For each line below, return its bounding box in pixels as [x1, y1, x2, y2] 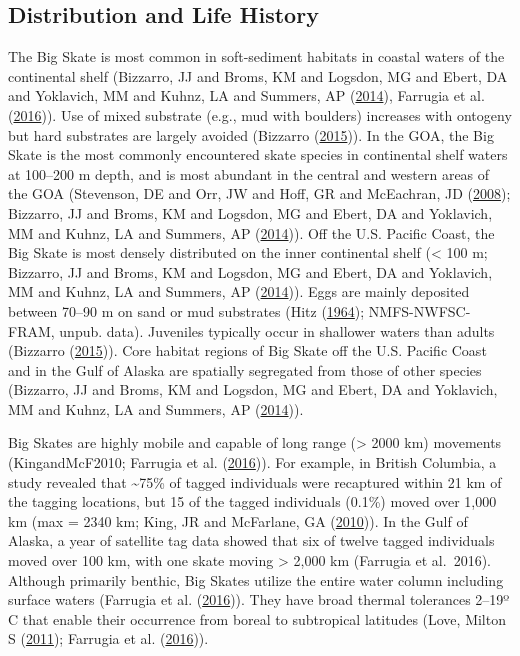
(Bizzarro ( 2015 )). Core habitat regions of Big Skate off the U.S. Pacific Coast [8, 340, 487, 361]
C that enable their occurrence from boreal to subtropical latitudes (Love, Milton [8, 608, 506, 629]
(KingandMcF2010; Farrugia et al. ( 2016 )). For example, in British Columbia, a [8, 452, 497, 473]
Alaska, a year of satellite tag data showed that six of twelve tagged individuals [8, 530, 495, 551]
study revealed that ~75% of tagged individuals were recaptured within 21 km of [8, 471, 502, 492]
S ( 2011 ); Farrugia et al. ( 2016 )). [8, 628, 209, 649]
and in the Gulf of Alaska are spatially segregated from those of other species [8, 359, 482, 380]
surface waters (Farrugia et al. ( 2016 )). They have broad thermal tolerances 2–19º [8, 589, 510, 610]
